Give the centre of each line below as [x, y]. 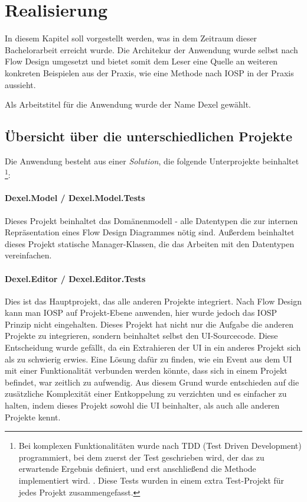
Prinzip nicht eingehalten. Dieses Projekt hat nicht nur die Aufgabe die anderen [149, 324]
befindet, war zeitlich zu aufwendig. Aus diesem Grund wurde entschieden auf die [152, 382]
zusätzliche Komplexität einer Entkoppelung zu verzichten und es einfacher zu [146, 393]
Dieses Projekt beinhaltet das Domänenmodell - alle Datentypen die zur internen [151, 220]
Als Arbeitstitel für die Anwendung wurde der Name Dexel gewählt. [128, 104]
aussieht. [20, 84]
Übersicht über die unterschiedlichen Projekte [148, 136]
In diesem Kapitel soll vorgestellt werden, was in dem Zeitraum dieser [131, 38]
